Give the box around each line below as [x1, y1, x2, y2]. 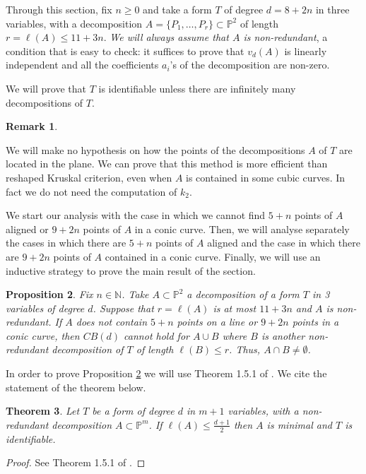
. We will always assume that [103, 30, 229, 45]
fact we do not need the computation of [6, 184, 177, 199]
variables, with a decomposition [6, 16, 143, 30]
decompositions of [6, 95, 83, 109]
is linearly [284, 43, 327, 58]
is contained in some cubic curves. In [186, 170, 346, 184]
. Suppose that [93, 300, 154, 315]
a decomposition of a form [187, 287, 300, 302]
